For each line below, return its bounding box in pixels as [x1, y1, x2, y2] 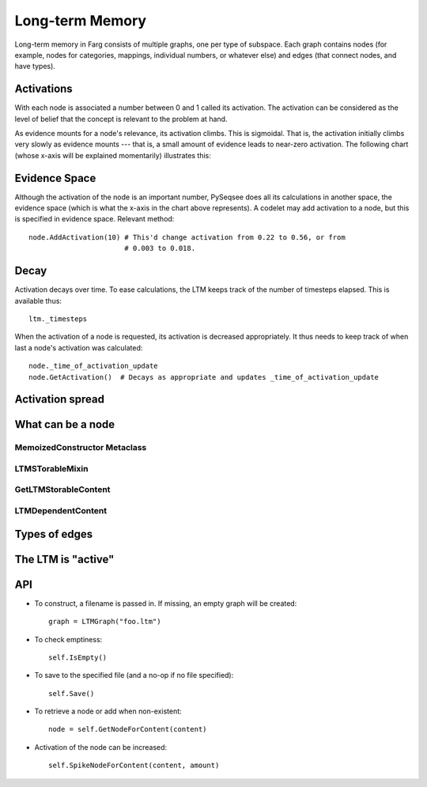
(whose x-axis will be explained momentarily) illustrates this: [14, 150, 211, 160]
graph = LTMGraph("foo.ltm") [48, 617, 161, 626]
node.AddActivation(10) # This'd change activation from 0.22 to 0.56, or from [28, 233, 346, 241]
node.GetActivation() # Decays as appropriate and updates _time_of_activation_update [28, 373, 380, 381]
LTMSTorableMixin [14, 463, 89, 474]
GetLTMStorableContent [14, 484, 111, 495]
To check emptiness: [34, 634, 103, 644]
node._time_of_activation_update [28, 361, 158, 371]
